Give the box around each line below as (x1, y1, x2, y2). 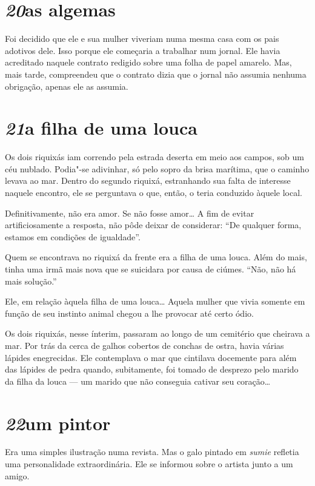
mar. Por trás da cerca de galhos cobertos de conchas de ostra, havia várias (5, 339, 284, 351)
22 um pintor (5, 410, 111, 436)
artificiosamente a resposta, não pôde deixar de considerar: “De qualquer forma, (5, 218, 302, 231)
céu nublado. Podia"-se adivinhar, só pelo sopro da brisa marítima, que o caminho (5, 162, 310, 175)
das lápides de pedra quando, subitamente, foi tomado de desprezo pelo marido (5, 363, 299, 376)
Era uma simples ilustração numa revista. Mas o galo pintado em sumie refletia (5, 445, 299, 458)
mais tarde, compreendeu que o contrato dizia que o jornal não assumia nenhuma (5, 67, 307, 80)
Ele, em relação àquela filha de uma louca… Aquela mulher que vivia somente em (5, 295, 305, 308)
